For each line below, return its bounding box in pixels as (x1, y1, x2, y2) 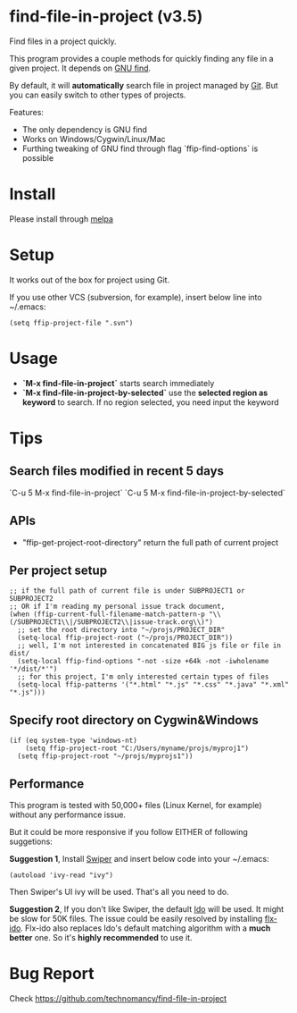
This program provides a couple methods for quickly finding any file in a (9, 53, 274, 63)
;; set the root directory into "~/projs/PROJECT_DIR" (17, 626, 226, 635)
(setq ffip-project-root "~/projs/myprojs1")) (17, 752, 194, 761)
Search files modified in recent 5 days (9, 463, 225, 479)
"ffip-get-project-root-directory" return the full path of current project (21, 536, 279, 547)
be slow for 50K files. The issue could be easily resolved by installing (9, 914, 263, 924)
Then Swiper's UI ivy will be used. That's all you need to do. (9, 887, 229, 897)
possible (21, 152, 54, 163)
